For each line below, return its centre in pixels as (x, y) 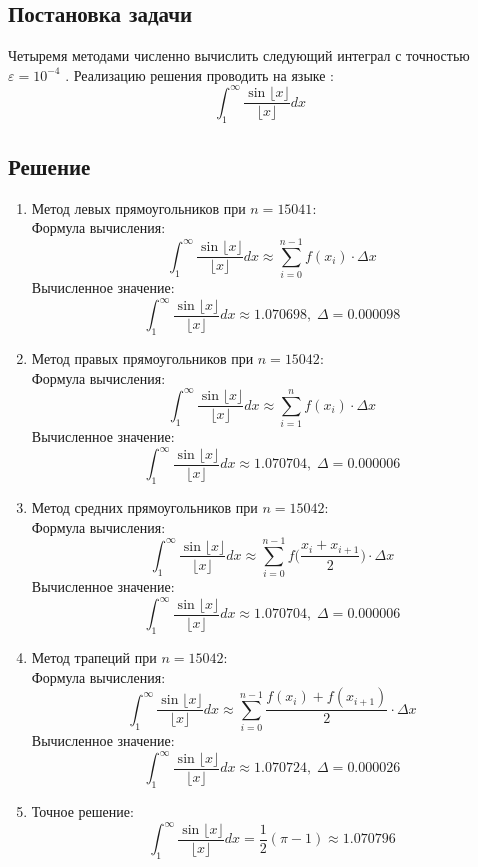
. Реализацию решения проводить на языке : (200, 74)
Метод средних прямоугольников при (144, 507)
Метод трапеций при (94, 657)
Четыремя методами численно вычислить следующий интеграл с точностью (239, 55)
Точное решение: (82, 811)
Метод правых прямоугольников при (142, 358)
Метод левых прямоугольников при (138, 207)
